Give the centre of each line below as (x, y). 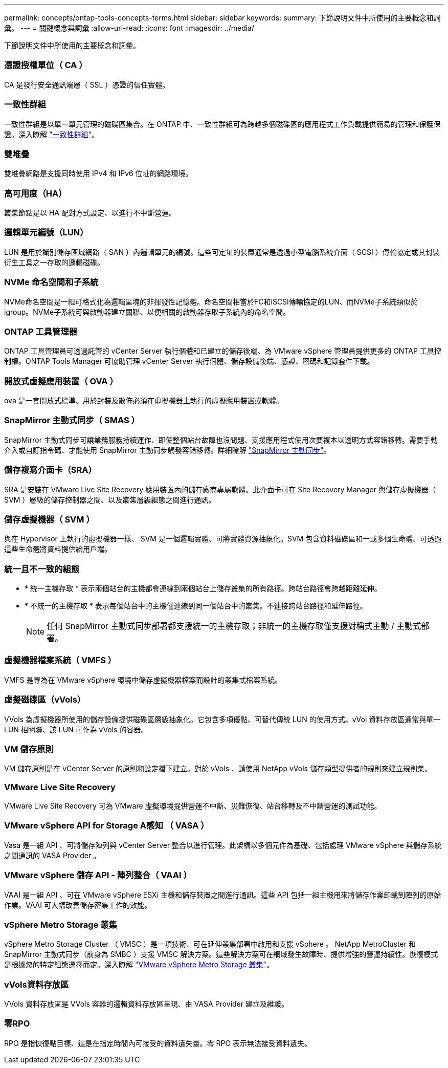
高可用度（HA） (36, 193)
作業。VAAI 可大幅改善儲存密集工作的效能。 (78, 905)
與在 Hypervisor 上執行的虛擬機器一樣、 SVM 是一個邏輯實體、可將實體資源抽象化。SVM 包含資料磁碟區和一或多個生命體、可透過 (223, 539)
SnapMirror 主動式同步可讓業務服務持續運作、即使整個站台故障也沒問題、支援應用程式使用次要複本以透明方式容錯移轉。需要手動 (221, 440)
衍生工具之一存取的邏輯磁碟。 (54, 262)
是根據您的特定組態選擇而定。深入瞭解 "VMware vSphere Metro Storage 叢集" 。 (139, 965)
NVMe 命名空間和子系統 (51, 282)
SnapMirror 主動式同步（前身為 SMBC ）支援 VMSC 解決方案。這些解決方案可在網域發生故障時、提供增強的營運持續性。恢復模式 (221, 954)
